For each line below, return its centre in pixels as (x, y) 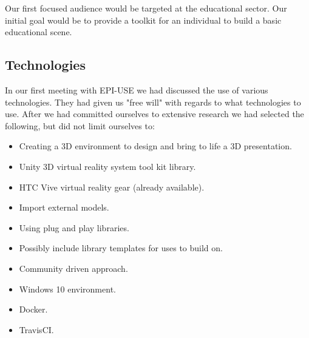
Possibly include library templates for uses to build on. (121, 248)
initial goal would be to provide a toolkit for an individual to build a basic (143, 20)
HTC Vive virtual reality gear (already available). (112, 187)
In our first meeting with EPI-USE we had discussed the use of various (137, 90)
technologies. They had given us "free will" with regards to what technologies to (153, 102)
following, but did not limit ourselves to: (80, 125)
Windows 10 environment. (67, 289)
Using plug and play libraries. (74, 227)
